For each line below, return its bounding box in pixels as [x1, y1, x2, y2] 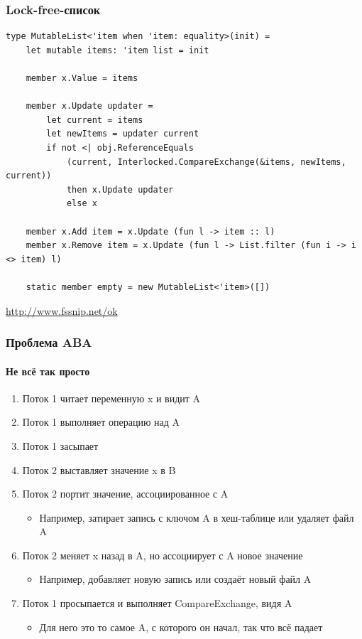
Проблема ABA [6, 333, 92, 351]
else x [66, 198, 97, 209]
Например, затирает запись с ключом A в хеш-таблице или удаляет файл [39, 510, 354, 525]
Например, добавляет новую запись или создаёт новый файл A [39, 571, 312, 586]
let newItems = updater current [46, 129, 199, 139]
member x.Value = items [26, 73, 138, 83]
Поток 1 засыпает [22, 438, 99, 453]
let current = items [46, 114, 143, 125]
